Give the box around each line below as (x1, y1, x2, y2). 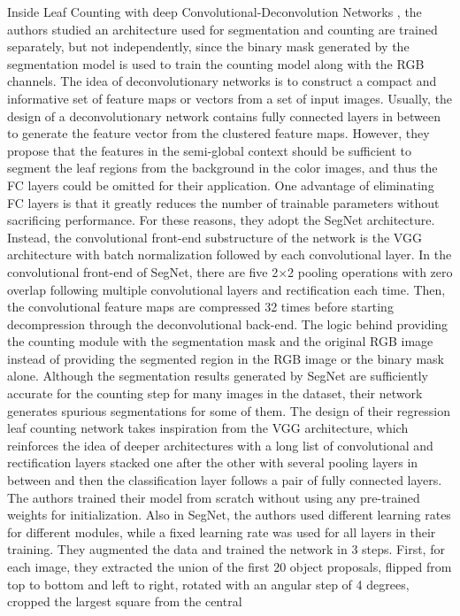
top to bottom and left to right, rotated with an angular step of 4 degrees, (7, 574, 410, 593)
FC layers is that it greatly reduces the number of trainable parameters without (7, 193, 440, 212)
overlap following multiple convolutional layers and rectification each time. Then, (7, 280, 446, 298)
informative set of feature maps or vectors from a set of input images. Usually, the (7, 89, 453, 107)
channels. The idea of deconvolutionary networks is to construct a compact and (7, 72, 437, 90)
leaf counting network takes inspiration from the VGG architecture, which (7, 419, 409, 437)
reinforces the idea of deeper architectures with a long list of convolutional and (7, 435, 433, 454)
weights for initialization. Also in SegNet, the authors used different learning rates (7, 505, 451, 524)
